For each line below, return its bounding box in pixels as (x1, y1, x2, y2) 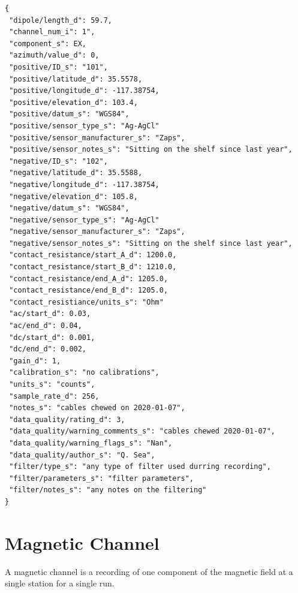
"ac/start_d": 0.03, (9, 309, 91, 318)
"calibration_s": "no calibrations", (9, 368, 159, 377)
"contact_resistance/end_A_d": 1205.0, (9, 274, 168, 283)
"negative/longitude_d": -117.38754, (9, 180, 159, 189)
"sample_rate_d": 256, (9, 392, 100, 401)
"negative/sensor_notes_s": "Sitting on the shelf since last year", (9, 239, 293, 248)
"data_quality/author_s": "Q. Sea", (9, 450, 155, 459)
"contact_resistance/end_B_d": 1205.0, (9, 286, 168, 295)
